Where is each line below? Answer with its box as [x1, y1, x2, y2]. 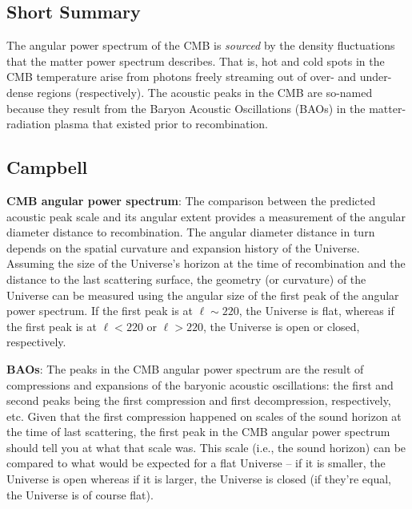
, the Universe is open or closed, [202, 317, 360, 334]
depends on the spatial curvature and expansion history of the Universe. [6, 239, 360, 256]
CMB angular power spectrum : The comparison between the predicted [6, 192, 376, 208]
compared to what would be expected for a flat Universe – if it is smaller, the [6, 454, 386, 471]
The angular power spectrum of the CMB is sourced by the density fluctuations [6, 37, 395, 54]
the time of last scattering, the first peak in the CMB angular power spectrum [6, 423, 390, 440]
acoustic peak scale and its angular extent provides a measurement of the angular [6, 208, 406, 224]
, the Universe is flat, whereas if [238, 302, 394, 319]
